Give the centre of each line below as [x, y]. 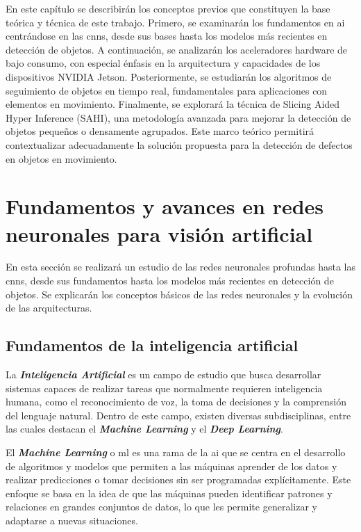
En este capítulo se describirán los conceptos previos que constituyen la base [168, 8]
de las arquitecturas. [49, 308]
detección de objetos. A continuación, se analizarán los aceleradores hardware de [177, 49]
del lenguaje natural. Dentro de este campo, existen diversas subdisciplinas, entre [178, 415]
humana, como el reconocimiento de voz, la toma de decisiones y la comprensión [176, 402]
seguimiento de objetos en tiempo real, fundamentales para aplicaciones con [167, 90]
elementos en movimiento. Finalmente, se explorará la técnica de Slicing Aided [173, 104]
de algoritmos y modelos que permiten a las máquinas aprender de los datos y [171, 466]
